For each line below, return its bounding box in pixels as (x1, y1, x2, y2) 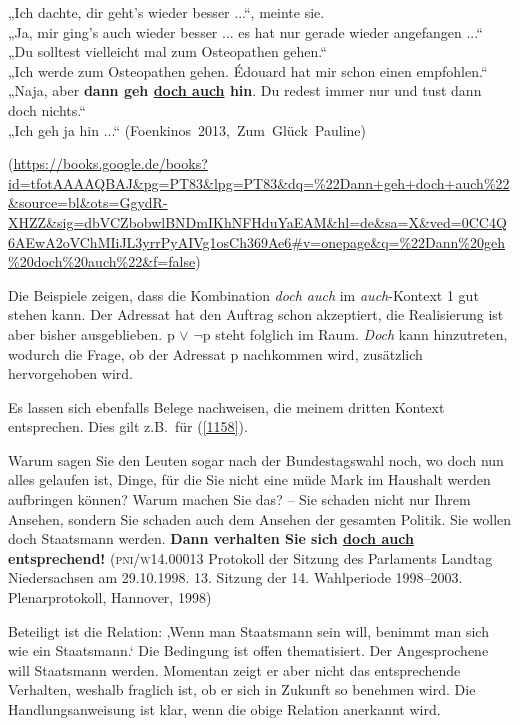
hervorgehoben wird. (8, 363, 133, 384)
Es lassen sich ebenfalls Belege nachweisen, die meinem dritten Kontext (8, 396, 445, 417)
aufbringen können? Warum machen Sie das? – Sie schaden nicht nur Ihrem (8, 489, 471, 510)
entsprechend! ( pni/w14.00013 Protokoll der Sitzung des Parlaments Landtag (8, 547, 493, 568)
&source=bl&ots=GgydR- (8, 192, 168, 213)
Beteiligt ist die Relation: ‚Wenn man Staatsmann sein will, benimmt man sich (8, 620, 489, 641)
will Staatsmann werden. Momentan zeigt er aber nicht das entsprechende (8, 659, 461, 680)
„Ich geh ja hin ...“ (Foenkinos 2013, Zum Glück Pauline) (8, 119, 366, 140)
